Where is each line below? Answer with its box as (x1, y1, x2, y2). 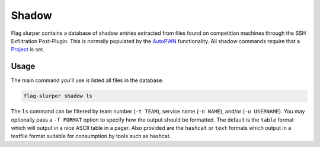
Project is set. (11, 46, 44, 53)
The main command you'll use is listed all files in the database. (11, 77, 164, 84)
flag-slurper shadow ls (23, 93, 93, 100)
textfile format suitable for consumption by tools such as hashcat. (11, 133, 171, 140)
